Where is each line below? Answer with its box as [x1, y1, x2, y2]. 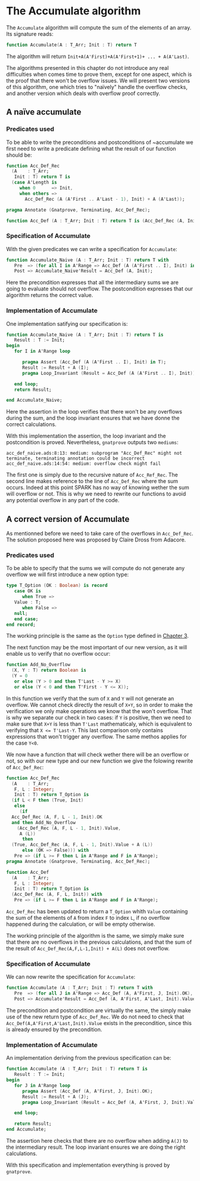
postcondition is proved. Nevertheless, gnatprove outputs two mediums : [6, 439, 179, 446]
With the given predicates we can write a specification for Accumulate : [6, 245, 177, 252]
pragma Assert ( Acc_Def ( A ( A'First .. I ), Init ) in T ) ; [21, 359, 167, 365]
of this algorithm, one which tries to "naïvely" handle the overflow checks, [6, 83, 187, 90]
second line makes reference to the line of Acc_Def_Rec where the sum [6, 478, 179, 485]
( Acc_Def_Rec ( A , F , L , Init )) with [11, 892, 102, 898]
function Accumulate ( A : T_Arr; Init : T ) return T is [6, 1066, 148, 1072]
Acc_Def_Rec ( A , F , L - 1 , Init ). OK [11, 814, 102, 820]
